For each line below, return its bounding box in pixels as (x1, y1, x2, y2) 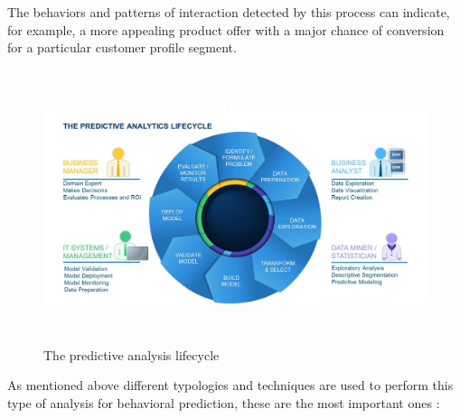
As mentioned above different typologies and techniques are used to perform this (7, 376, 454, 395)
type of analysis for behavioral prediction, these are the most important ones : (7, 393, 440, 412)
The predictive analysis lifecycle (43, 345, 220, 364)
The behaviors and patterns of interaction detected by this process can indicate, (7, 3, 450, 21)
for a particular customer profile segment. (7, 38, 237, 57)
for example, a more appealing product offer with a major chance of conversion (7, 20, 445, 39)
